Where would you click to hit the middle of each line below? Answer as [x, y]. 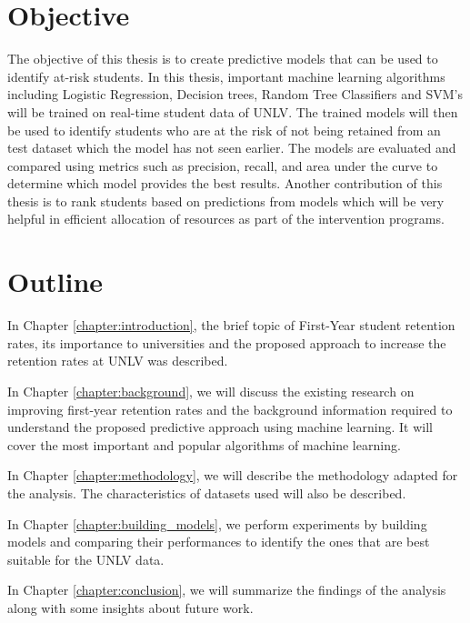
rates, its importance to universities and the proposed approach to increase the [227, 342]
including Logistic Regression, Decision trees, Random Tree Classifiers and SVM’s [235, 94]
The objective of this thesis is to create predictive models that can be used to [223, 59]
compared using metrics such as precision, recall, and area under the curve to [223, 165]
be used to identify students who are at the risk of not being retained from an [224, 130]
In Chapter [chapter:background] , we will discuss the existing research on [211, 391]
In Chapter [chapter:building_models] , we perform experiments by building [217, 523]
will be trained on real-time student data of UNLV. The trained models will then [233, 111]
